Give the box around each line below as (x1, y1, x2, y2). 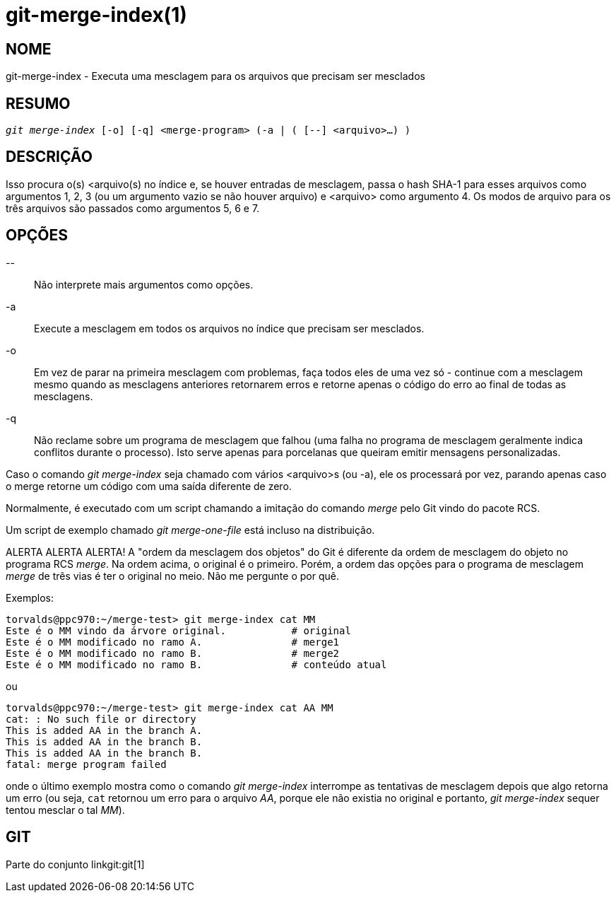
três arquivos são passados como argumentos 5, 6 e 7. (6, 202, 260, 214)
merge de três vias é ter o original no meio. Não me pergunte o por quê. (6, 569, 339, 582)
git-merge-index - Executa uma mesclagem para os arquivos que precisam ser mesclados (6, 70, 425, 83)
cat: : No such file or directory (6, 713, 196, 725)
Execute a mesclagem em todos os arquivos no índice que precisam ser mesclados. (34, 322, 425, 334)
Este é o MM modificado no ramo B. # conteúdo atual (6, 658, 387, 670)
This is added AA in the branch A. (6, 724, 203, 736)
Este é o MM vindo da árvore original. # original (6, 624, 351, 636)
